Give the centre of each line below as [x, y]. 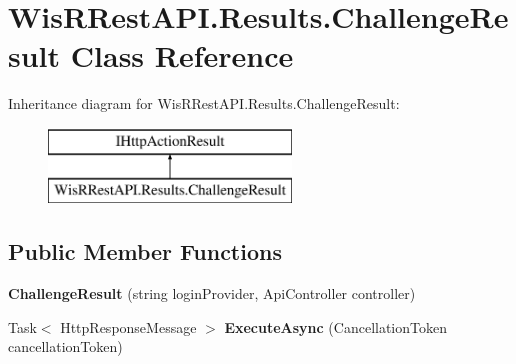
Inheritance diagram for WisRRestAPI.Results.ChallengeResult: [204, 103]
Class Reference [182, 55]
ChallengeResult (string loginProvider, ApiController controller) [212, 293]
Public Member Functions [145, 251]
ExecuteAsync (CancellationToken [335, 326]
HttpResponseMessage [128, 326]
